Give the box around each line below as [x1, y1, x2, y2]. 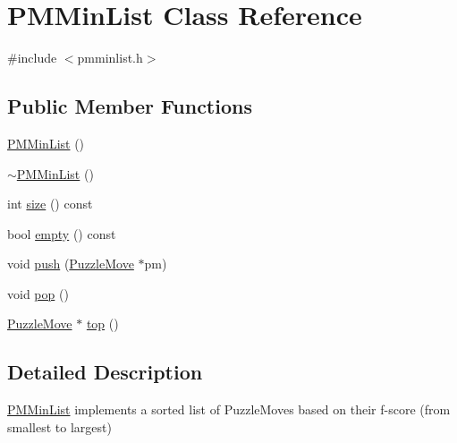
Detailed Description [7, 358, 203, 386]
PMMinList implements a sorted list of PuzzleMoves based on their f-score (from [7, 400, 451, 419]
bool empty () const [7, 224, 116, 243]
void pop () [7, 284, 69, 302]
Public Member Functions [7, 92, 252, 120]
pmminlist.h [77, 48, 143, 67]
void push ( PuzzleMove [7, 254, 134, 273]
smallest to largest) [7, 417, 112, 436]
